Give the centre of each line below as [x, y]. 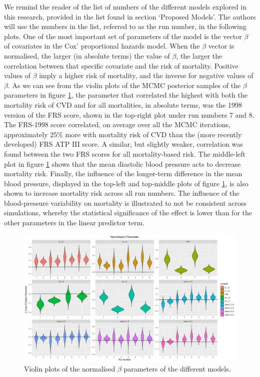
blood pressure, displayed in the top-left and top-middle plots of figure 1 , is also [126, 183]
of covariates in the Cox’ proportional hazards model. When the [102, 46]
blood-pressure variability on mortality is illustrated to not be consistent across [125, 203]
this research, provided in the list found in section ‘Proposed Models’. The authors [130, 16]
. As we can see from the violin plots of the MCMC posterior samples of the [124, 85]
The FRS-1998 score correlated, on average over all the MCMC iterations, [117, 124]
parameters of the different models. [177, 369]
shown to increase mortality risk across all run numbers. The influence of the [122, 193]
